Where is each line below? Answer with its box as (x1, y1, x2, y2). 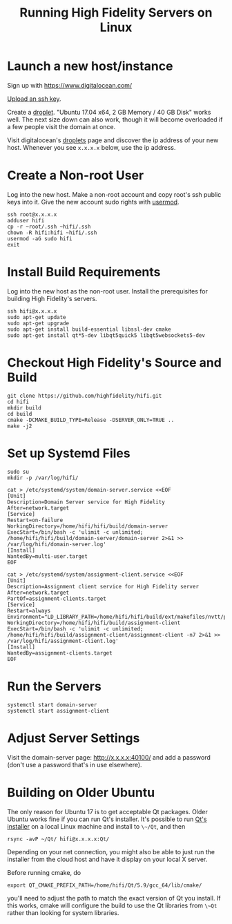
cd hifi (7, 398, 30, 405)
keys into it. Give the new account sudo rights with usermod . (7, 198, 180, 206)
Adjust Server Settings (7, 730, 140, 746)
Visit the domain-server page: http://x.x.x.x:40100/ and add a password (7, 753, 211, 761)
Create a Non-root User (7, 168, 144, 184)
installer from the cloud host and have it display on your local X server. (7, 855, 208, 863)
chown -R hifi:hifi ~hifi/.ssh (7, 229, 97, 236)
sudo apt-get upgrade (7, 320, 70, 327)
